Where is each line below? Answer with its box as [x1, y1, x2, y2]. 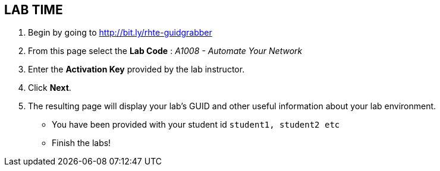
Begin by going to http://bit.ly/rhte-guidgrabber [28, 27, 212, 38]
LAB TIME [4, 2, 63, 17]
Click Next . [28, 83, 71, 93]
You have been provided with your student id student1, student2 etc [52, 119, 340, 130]
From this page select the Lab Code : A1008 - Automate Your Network [28, 46, 303, 56]
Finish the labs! [52, 138, 111, 148]
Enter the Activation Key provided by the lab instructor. [28, 64, 245, 75]
